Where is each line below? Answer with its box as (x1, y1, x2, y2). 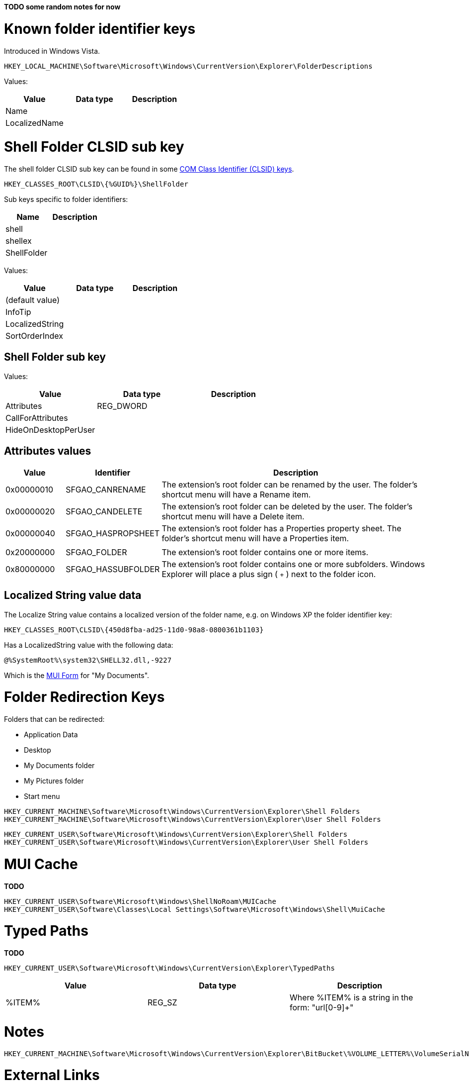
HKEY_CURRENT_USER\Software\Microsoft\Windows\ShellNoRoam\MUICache (4, 897, 276, 905)
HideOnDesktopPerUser (5, 424, 95, 435)
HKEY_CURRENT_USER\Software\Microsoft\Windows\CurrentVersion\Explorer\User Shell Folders (4, 838, 369, 847)
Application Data (24, 730, 78, 739)
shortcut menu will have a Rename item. (161, 489, 311, 499)
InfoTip (5, 307, 31, 317)
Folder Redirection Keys (4, 689, 165, 706)
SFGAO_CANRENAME (66, 484, 146, 494)
